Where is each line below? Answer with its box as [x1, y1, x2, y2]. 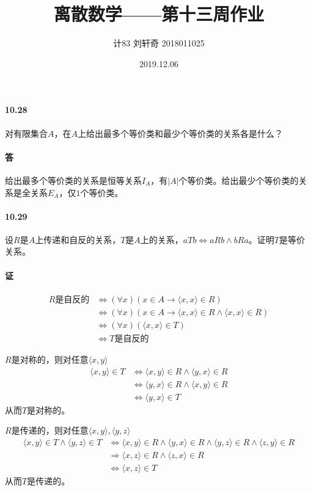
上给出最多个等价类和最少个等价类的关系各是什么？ [78, 126, 283, 139]
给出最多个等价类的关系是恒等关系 [5, 173, 142, 186]
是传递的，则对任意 [11, 424, 89, 437]
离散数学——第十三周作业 [53, 1, 265, 26]
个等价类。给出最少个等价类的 [178, 173, 299, 186]
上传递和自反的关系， [35, 233, 121, 245]
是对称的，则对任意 [11, 353, 89, 365]
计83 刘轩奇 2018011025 [113, 37, 205, 49]
